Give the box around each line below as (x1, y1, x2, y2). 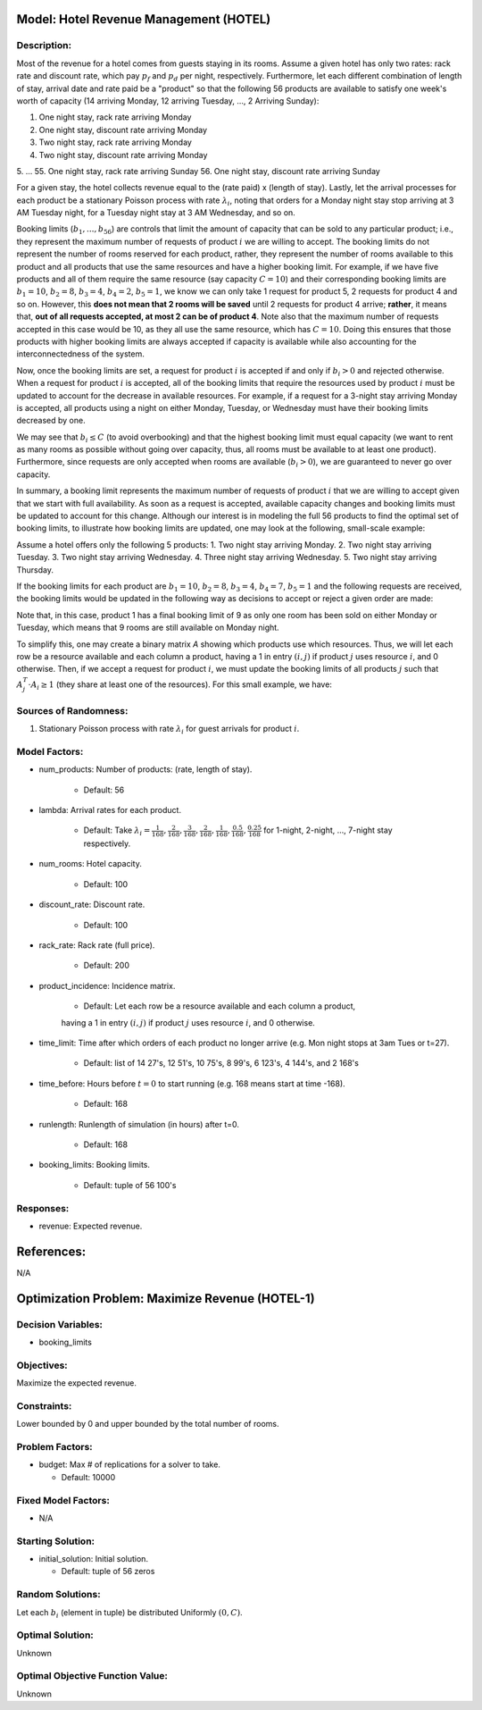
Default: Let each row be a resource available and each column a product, (83, 1001, 356, 1011)
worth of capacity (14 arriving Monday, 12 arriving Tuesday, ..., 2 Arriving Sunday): (16, 95, 320, 106)
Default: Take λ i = (83, 825, 151, 838)
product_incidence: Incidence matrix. (38, 980, 176, 991)
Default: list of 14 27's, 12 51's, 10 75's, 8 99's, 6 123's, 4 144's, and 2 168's (83, 1058, 359, 1069)
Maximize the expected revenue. (16, 1378, 137, 1388)
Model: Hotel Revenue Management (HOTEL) (16, 12, 271, 27)
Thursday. (16, 564, 54, 575)
